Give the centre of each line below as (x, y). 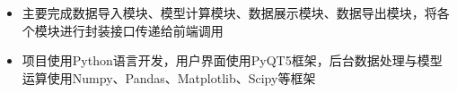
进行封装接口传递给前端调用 (141, 30)
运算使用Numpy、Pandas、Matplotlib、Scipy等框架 (169, 77)
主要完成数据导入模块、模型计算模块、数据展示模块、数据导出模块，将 (229, 13)
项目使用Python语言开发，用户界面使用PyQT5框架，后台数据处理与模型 (232, 60)
